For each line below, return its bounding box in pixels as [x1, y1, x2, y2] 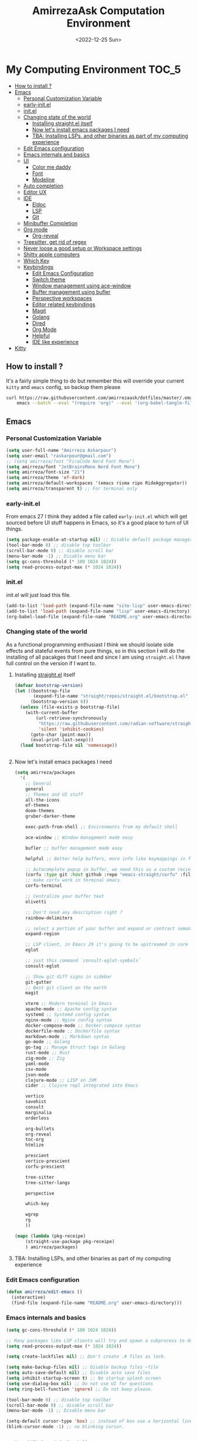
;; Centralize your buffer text [25, 893, 104, 900]
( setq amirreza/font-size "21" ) [6, 469, 85, 475]
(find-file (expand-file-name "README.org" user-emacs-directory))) [11, 1300, 182, 1306]
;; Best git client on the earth [25, 984, 107, 991]
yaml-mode [25, 1061, 49, 1067]
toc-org [25, 1137, 44, 1142]
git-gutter [25, 979, 52, 985]
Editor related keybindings [32, 301, 96, 308]
